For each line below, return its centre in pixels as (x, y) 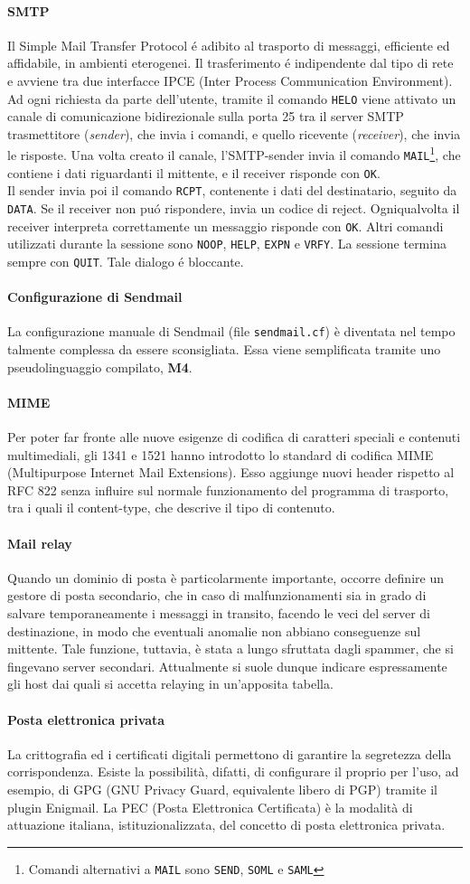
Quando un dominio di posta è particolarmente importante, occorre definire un (226, 577)
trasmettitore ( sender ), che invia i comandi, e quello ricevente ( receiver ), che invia (234, 133)
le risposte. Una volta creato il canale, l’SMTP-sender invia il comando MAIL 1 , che (234, 154)
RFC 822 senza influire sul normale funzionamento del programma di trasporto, (228, 489)
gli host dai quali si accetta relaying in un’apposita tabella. (170, 684)
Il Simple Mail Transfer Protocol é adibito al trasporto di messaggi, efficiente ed (229, 45)
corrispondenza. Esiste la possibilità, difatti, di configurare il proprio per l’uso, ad (233, 771)
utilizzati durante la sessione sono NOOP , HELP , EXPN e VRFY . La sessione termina (227, 244)
